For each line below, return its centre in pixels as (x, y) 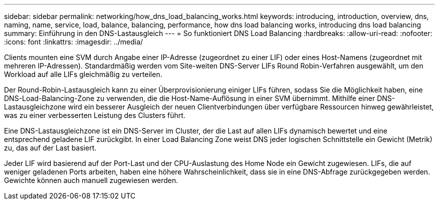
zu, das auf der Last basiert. (50, 148)
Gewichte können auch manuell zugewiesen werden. (91, 180)
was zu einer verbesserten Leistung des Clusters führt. (95, 115)
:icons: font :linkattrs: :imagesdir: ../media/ (74, 42)
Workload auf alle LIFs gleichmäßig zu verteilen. (83, 74)
